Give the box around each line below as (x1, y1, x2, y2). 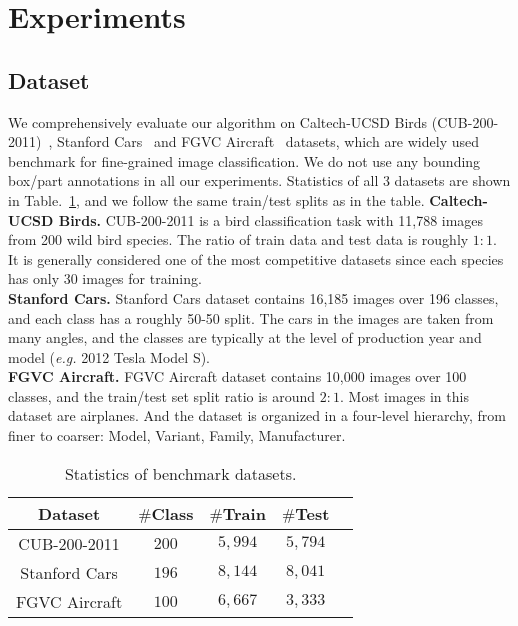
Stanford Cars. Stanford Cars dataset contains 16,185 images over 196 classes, (8, 287, 499, 308)
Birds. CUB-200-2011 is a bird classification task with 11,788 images (58, 209, 484, 230)
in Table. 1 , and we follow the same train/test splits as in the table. (8, 189, 425, 210)
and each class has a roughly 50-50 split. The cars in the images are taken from (8, 307, 494, 328)
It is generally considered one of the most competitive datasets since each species (8, 248, 504, 269)
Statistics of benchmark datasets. (64, 461, 297, 485)
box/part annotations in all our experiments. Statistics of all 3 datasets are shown (8, 170, 511, 191)
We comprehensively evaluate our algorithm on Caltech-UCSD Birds (8, 111, 428, 132)
